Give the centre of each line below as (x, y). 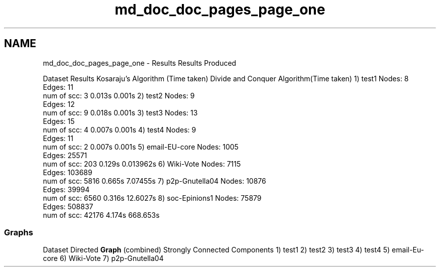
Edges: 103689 (68, 172)
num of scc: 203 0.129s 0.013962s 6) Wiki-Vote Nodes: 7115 (142, 164)
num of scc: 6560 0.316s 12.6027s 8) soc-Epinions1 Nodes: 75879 (152, 198)
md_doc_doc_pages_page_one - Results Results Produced (140, 63)
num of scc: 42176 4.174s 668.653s (101, 215)
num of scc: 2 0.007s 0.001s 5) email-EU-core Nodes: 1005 (141, 147)
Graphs (19, 232)
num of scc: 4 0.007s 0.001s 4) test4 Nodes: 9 (120, 129)
